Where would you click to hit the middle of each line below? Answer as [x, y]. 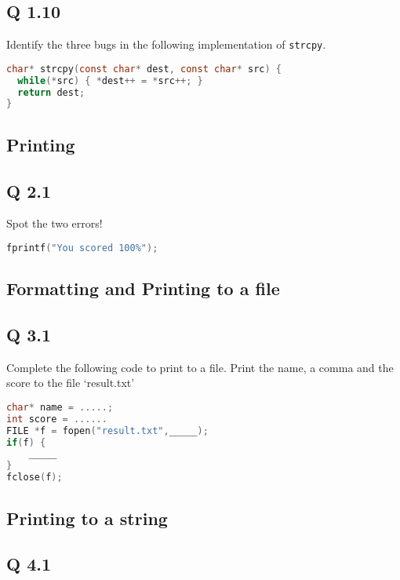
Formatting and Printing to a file [143, 288]
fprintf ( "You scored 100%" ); [82, 248]
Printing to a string [87, 518]
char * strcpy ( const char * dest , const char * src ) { [144, 69]
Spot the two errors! [55, 223]
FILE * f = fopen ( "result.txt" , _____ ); [107, 430]
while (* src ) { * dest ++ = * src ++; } [110, 80]
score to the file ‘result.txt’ [71, 383]
